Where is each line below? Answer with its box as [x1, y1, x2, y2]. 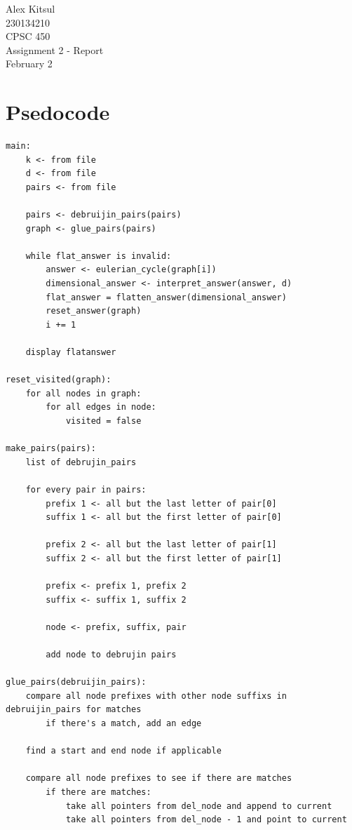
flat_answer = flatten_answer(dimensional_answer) [46, 292, 287, 302]
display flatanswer [25, 347, 116, 357]
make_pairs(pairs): [6, 443, 96, 454]
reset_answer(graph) [46, 306, 142, 316]
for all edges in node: [46, 402, 156, 413]
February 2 [6, 56, 53, 71]
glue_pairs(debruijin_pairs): [6, 677, 147, 688]
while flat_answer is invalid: [25, 250, 172, 261]
